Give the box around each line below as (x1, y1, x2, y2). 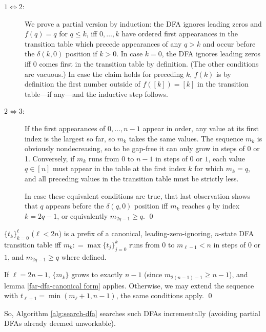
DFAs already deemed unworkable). (4, 318, 116, 328)
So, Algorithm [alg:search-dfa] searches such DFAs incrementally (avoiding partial (4, 307, 260, 318)
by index (212, 200, 240, 211)
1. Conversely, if (25, 153, 75, 163)
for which (194, 163, 224, 174)
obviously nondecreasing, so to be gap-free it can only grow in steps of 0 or (25, 143, 260, 154)
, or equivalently (57, 210, 108, 221)
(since (144, 269, 162, 280)
